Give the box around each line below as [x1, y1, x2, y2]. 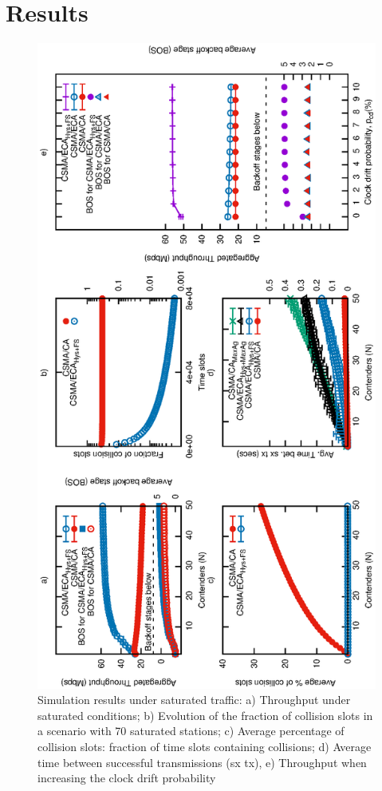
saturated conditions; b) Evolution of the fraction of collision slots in [37, 706, 373, 723]
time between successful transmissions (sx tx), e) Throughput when [37, 753, 367, 770]
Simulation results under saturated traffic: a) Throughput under [37, 691, 351, 708]
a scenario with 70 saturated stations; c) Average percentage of [37, 722, 345, 739]
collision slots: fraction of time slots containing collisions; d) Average [37, 738, 372, 755]
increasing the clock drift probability [37, 769, 216, 786]
